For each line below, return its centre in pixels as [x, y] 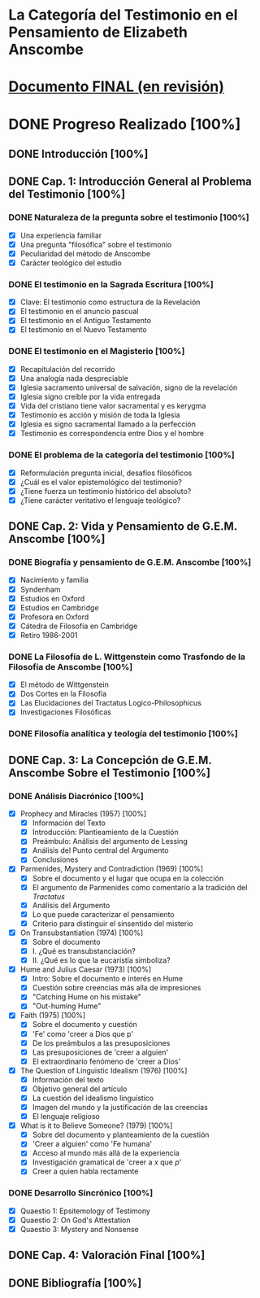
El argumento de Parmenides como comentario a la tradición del [140, 887]
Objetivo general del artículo [80, 1089]
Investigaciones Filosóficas [65, 712]
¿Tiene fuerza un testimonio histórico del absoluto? [106, 491]
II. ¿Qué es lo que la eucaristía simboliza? [101, 960]
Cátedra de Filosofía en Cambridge [79, 626]
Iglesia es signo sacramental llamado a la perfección [108, 424]
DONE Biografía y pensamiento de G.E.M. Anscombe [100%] [130, 562]
